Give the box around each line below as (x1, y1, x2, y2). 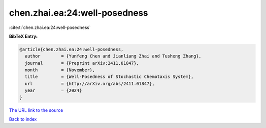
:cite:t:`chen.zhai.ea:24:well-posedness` (9, 25, 91, 30)
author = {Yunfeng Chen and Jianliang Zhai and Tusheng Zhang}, (25, 53, 201, 59)
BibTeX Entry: (9, 33, 38, 39)
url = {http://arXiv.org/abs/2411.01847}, (25, 81, 155, 86)
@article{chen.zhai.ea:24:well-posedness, (19, 47, 124, 52)
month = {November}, (25, 67, 96, 73)
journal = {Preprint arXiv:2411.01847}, (25, 60, 139, 66)
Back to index (9, 116, 37, 122)
